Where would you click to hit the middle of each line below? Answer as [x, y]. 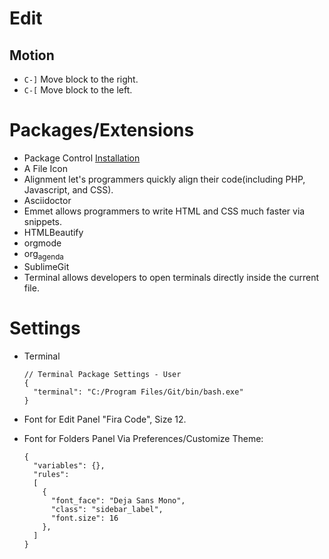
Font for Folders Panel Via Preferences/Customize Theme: [143, 438]
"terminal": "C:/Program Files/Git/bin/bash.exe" [138, 392]
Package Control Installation [82, 158]
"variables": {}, [69, 465]
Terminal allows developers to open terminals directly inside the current [171, 277]
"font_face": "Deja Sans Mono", [118, 500]
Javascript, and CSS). [68, 189]
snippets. [43, 221]
